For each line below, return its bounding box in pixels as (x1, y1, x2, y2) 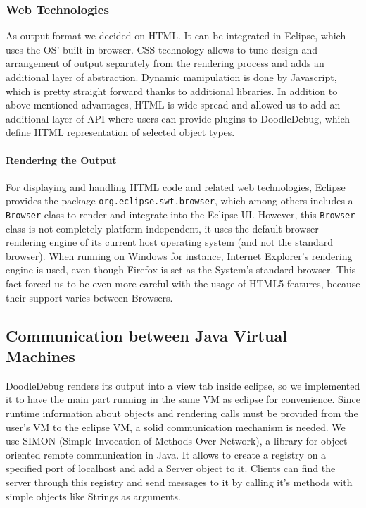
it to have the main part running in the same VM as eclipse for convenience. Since (6, 392, 360, 407)
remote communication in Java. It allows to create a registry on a (44, 447, 327, 461)
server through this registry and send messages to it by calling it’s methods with (6, 474, 353, 489)
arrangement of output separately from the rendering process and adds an (6, 56, 324, 70)
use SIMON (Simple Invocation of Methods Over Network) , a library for (6, 433, 318, 448)
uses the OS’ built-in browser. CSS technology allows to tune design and (6, 42, 318, 56)
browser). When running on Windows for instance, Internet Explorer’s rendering (6, 248, 353, 263)
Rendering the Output (6, 152, 117, 167)
